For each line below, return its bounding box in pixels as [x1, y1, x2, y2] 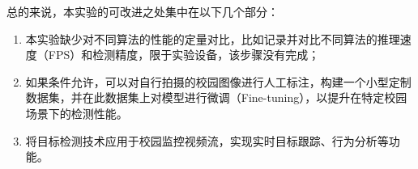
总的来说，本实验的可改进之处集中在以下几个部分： [6, 3, 279, 19]
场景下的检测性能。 [25, 104, 128, 121]
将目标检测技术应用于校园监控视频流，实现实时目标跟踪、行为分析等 [25, 132, 389, 149]
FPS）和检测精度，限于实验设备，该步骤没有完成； [48, 46, 320, 63]
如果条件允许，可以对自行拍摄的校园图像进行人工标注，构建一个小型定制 [25, 73, 412, 90]
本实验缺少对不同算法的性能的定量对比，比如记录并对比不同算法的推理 [25, 30, 400, 47]
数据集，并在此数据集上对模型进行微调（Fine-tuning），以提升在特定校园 [25, 89, 407, 106]
